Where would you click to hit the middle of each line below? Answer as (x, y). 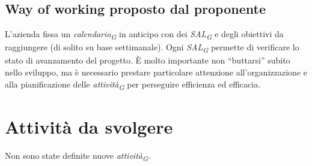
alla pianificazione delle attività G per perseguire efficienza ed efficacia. (133, 84)
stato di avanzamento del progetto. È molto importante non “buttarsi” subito (148, 60)
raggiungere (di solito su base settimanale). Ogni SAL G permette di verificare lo (152, 48)
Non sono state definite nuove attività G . (78, 156)
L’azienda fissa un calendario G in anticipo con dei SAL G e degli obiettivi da (144, 34)
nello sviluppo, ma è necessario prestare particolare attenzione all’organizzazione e (156, 72)
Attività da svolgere (89, 126)
